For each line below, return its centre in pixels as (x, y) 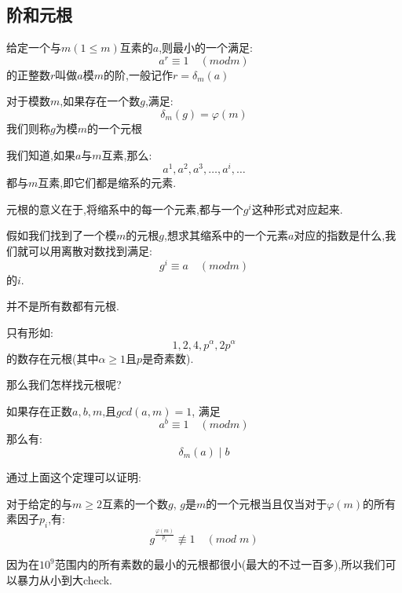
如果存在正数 (39, 410)
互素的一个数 (135, 503)
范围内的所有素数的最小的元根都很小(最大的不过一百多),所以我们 (220, 564)
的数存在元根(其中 (53, 358)
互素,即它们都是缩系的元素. (107, 183)
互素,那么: (127, 154)
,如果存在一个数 (100, 101)
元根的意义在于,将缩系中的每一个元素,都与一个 (125, 209)
